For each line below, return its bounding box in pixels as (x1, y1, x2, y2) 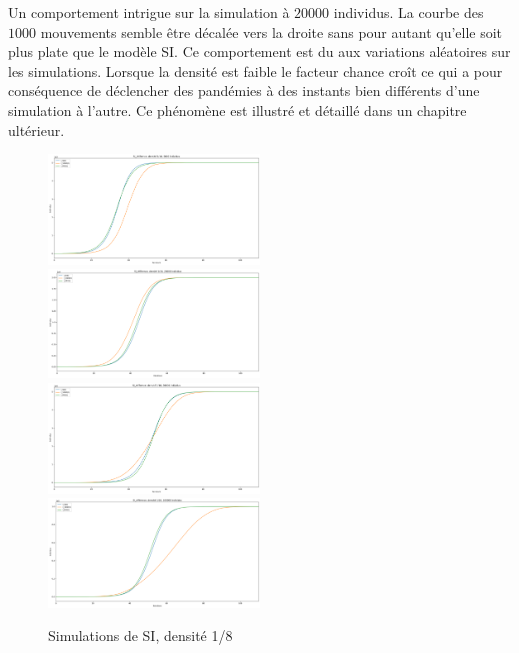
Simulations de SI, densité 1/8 (48, 625, 233, 646)
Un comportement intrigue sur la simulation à (8, 2, 290, 22)
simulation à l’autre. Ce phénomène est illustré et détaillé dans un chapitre (8, 99, 467, 120)
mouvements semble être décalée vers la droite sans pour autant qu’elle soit (40, 21, 503, 42)
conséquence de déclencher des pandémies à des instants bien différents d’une (8, 80, 480, 101)
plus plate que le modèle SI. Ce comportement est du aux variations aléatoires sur (8, 41, 511, 62)
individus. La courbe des (333, 2, 484, 22)
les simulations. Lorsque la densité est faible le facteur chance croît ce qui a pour (8, 60, 503, 81)
